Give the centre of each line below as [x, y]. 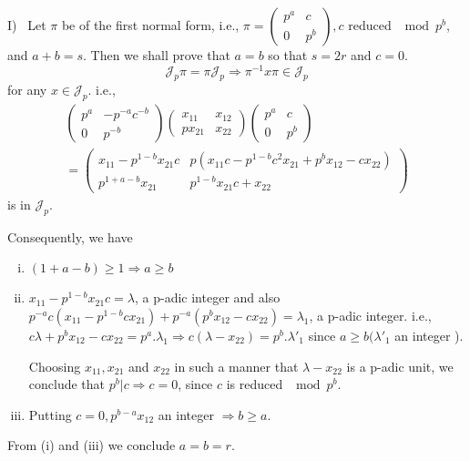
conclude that [67, 384]
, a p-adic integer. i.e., [370, 315]
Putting [50, 414]
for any [27, 90]
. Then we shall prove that [157, 55]
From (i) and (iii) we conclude [92, 445]
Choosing [55, 366]
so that [288, 55]
